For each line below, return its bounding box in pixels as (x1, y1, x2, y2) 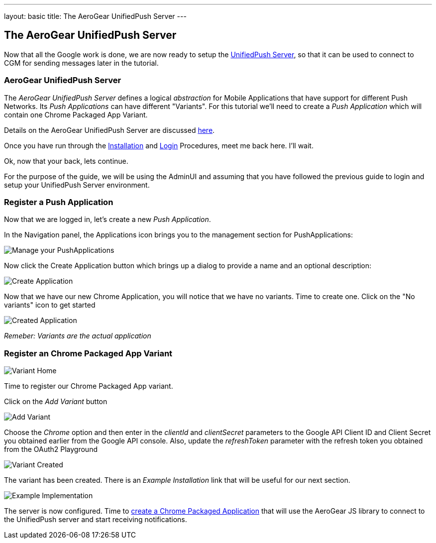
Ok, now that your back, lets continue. (4, 156, 128, 165)
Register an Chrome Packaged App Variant (4, 348, 173, 358)
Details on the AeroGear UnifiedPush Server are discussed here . (4, 125, 215, 134)
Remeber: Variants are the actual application (4, 331, 151, 340)
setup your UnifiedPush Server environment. (4, 180, 150, 189)
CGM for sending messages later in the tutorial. (4, 58, 159, 67)
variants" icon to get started (4, 301, 96, 310)
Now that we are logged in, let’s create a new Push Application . (4, 215, 211, 224)
